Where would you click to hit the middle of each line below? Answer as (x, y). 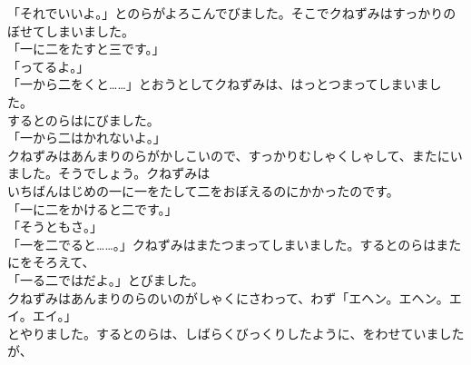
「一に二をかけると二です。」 (93, 208)
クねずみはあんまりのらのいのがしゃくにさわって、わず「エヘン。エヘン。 (228, 297)
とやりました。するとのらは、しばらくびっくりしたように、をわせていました (236, 333)
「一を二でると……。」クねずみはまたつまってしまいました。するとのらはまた (235, 244)
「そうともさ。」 (55, 227)
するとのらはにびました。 (83, 119)
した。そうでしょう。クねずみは (115, 173)
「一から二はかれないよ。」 (87, 138)
